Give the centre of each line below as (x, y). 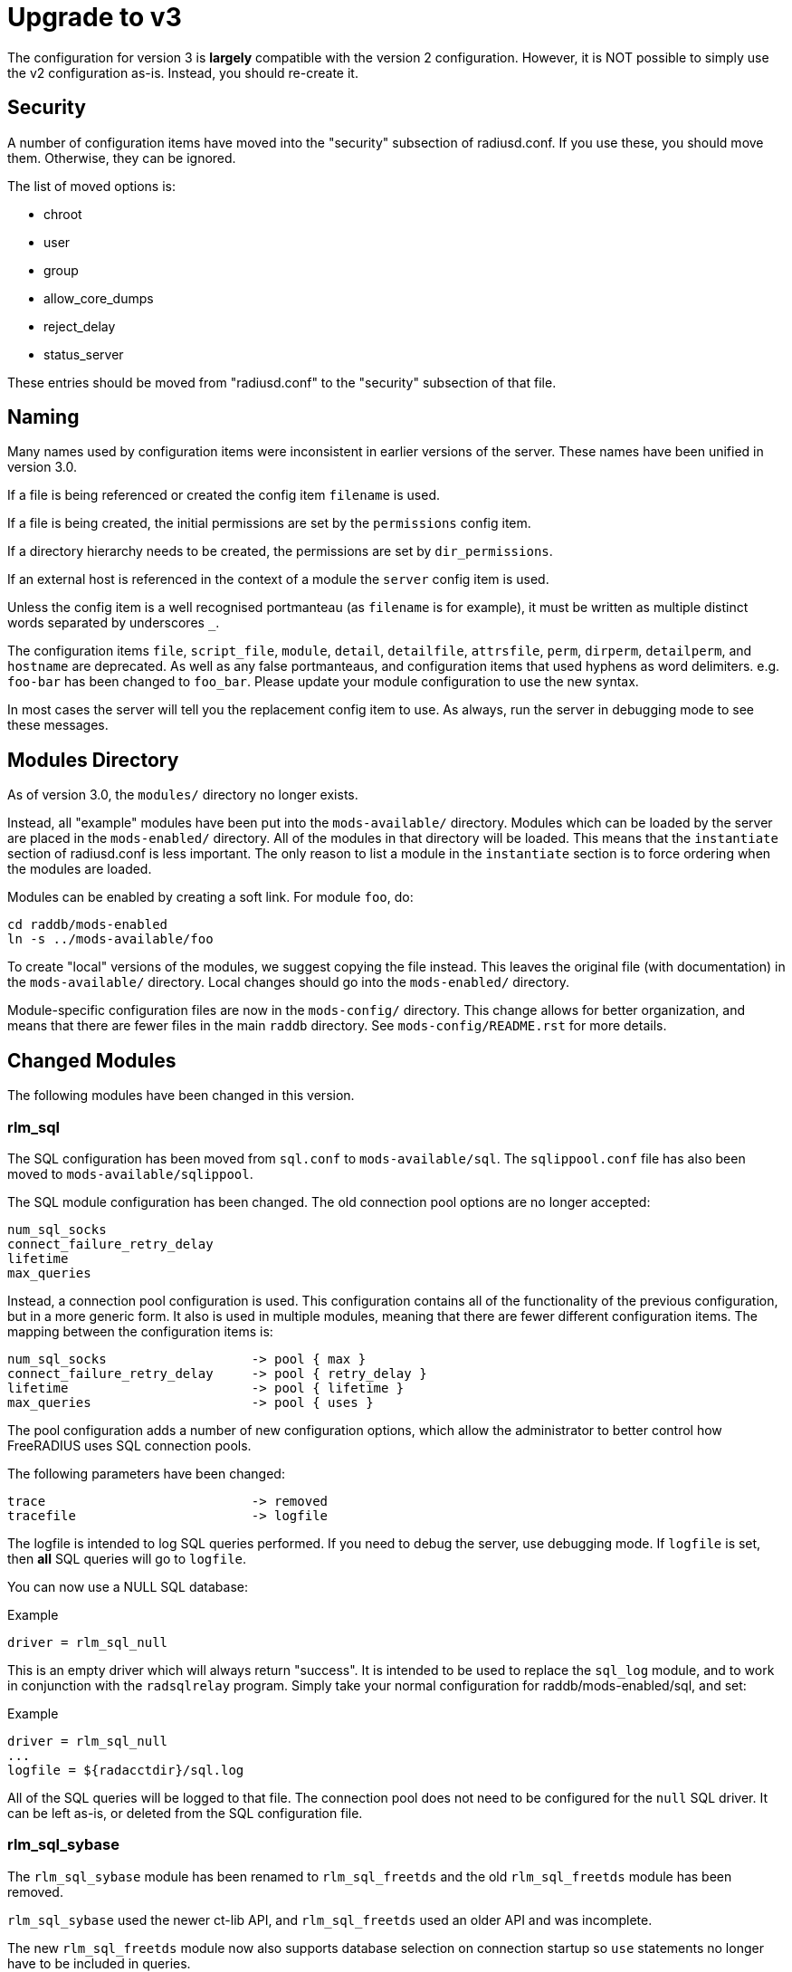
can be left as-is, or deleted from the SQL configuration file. (185, 1813)
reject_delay (80, 326)
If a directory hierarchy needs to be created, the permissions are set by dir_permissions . (280, 551)
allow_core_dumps (99, 298)
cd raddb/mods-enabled (88, 925)
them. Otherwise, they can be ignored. (122, 158)
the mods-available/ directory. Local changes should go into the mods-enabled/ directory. (289, 982)
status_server (84, 354)
